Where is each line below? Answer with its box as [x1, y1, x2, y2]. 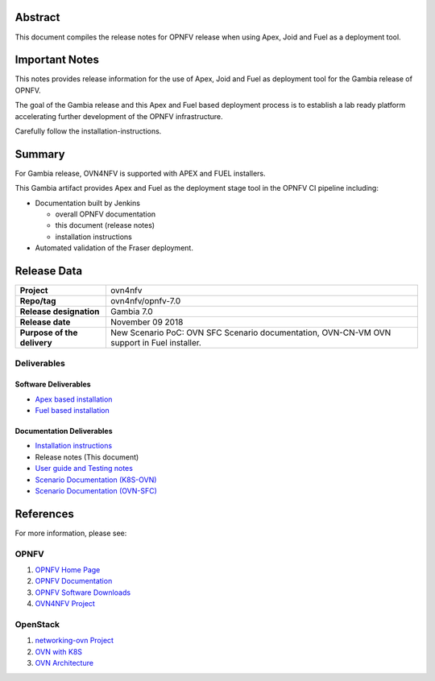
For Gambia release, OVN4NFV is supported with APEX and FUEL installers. [14, 168, 266, 178]
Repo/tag [19, 295, 56, 307]
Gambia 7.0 [110, 306, 153, 317]
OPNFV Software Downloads [35, 588, 131, 597]
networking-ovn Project [35, 636, 114, 646]
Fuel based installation [35, 406, 110, 415]
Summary [14, 147, 65, 161]
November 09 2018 [110, 316, 184, 328]
